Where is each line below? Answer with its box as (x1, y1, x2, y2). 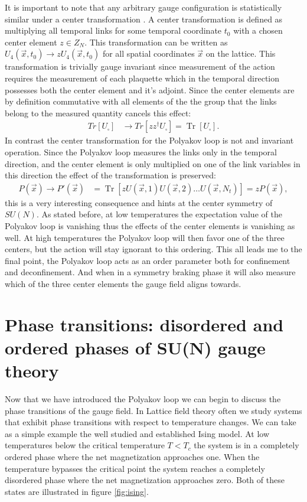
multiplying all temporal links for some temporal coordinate (5, 24, 222, 37)
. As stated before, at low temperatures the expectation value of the (36, 208, 282, 220)
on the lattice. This (205, 47, 276, 60)
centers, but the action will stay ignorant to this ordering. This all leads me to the (5, 243, 302, 255)
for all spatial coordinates (102, 47, 195, 60)
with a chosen (233, 24, 283, 37)
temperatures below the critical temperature (5, 439, 165, 451)
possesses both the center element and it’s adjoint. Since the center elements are (5, 83, 295, 96)
